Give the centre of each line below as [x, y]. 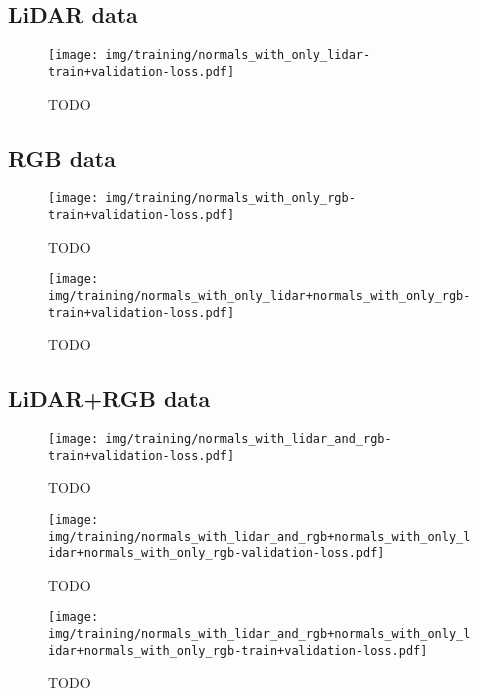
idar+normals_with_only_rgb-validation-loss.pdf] [216, 553]
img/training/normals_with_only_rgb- [230, 198]
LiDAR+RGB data [109, 398]
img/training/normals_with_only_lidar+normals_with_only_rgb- [259, 295]
